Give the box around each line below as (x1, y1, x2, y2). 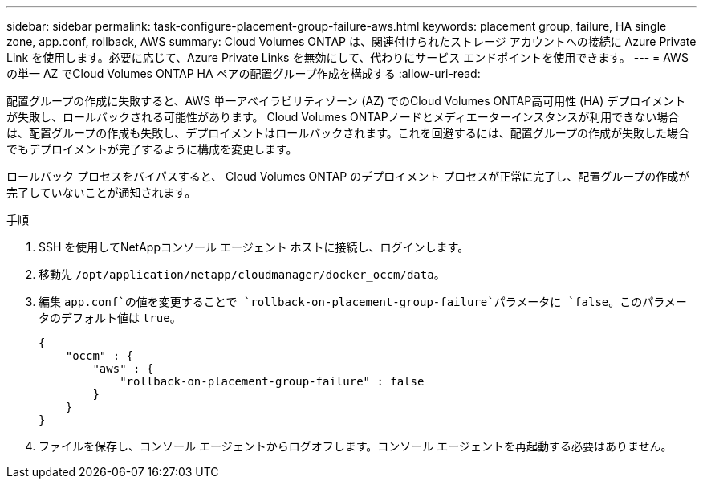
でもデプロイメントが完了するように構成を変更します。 (6, 142, 298, 156)
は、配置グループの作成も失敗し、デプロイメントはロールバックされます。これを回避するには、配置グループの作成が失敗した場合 (6, 126, 689, 140)
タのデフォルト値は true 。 (39, 311, 181, 324)
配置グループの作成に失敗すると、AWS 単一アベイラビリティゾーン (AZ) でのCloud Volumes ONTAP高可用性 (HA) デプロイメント (6, 94, 686, 108)
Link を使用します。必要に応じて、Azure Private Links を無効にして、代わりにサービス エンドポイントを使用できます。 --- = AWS (6, 51, 689, 64)
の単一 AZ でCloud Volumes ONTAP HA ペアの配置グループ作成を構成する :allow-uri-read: (6, 67, 481, 80)
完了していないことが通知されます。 (6, 185, 197, 199)
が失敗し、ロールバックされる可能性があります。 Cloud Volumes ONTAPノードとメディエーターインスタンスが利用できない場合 (6, 110, 680, 124)
